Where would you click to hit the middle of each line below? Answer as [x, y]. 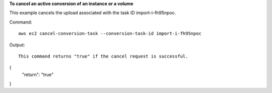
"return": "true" [38, 74]
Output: [17, 44]
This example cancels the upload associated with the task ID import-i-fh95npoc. [93, 13]
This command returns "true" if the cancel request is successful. [103, 56]
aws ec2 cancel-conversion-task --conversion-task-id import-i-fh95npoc [110, 33]
